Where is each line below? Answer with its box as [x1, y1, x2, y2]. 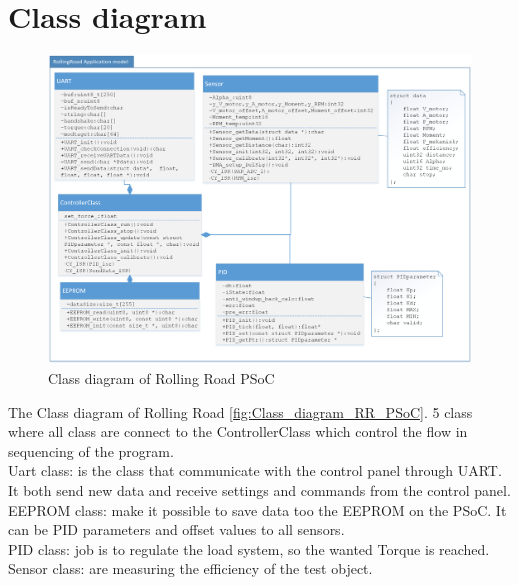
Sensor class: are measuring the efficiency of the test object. [8, 558, 373, 579]
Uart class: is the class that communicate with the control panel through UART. [8, 460, 502, 481]
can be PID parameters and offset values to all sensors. [8, 519, 345, 540]
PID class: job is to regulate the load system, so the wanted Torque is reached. [8, 538, 490, 559]
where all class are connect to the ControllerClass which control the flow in [8, 421, 468, 442]
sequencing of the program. [8, 440, 174, 461]
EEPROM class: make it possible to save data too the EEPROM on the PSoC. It [8, 499, 507, 520]
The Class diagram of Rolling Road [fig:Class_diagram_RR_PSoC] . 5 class [8, 401, 473, 422]
